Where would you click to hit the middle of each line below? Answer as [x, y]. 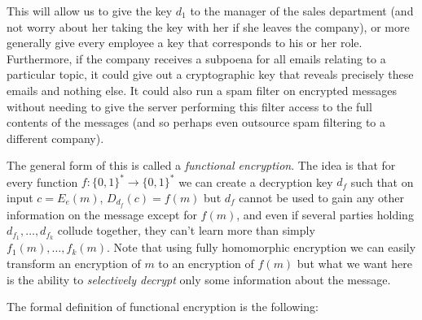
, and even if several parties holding [325, 214]
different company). [55, 138]
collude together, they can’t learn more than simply [186, 230]
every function [42, 182]
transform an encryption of [74, 263]
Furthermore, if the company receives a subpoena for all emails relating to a [196, 58]
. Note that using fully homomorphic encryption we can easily [262, 247]
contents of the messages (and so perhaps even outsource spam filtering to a [196, 122]
